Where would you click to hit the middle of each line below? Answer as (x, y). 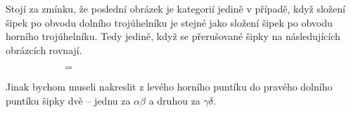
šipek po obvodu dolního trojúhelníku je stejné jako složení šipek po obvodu (169, 22)
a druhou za (174, 100)
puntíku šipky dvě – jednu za (68, 100)
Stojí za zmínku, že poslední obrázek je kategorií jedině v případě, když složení (175, 8)
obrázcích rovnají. (44, 49)
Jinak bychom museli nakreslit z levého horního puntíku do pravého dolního (169, 87)
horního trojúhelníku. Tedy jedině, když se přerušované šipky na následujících (173, 36)
